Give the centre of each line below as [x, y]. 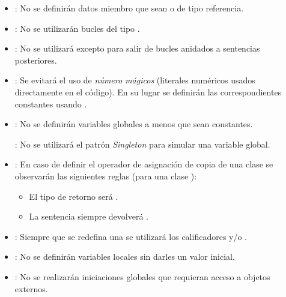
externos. [31, 288]
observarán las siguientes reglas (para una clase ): [106, 175]
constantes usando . [51, 103]
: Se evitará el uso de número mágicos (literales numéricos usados [135, 80]
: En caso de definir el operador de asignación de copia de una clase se [144, 164]
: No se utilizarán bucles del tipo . [77, 28]
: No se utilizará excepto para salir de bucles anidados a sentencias [137, 48]
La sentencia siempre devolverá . [89, 216]
